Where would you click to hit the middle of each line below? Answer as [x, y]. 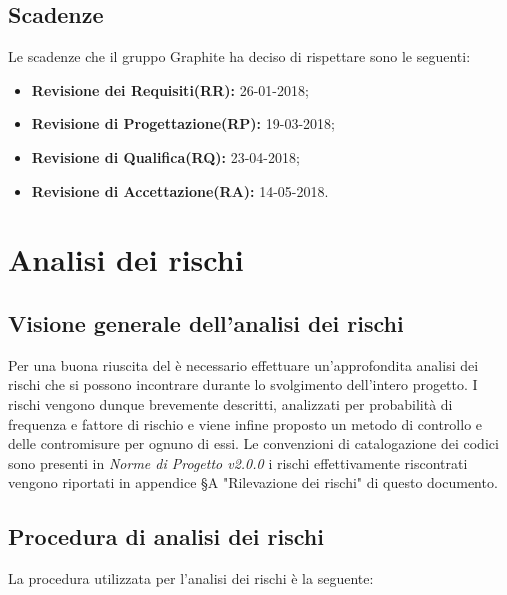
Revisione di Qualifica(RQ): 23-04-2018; [165, 156]
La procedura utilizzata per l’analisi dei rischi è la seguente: [191, 578]
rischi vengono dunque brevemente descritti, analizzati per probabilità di [230, 403]
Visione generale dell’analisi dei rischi [206, 322]
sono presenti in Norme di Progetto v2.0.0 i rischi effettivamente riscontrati [238, 462]
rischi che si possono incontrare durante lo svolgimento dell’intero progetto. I [243, 384]
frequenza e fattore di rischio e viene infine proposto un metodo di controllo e [245, 423]
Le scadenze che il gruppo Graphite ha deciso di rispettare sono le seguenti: [239, 56]
